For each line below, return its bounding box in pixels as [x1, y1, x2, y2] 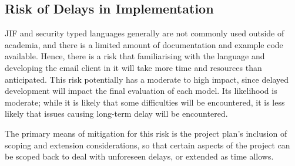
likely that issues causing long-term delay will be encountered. [5, 107, 228, 120]
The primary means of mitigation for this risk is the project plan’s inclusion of [5, 127, 287, 139]
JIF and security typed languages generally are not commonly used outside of [5, 27, 284, 39]
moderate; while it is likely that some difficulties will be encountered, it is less [5, 96, 285, 108]
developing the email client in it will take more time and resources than [5, 61, 262, 73]
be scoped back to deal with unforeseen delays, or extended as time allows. [5, 150, 274, 162]
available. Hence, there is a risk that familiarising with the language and [5, 50, 265, 62]
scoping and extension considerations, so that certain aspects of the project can [5, 138, 290, 151]
